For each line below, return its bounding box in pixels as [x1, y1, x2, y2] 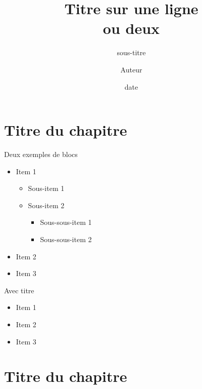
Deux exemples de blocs [4, 149, 78, 160]
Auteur [120, 64, 142, 74]
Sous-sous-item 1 [40, 217, 92, 227]
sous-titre [117, 47, 146, 58]
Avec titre [4, 285, 34, 295]
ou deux [103, 18, 160, 38]
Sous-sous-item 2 [40, 234, 92, 244]
